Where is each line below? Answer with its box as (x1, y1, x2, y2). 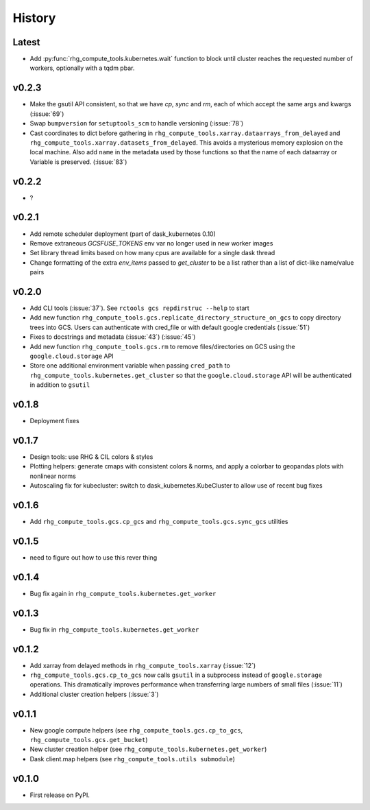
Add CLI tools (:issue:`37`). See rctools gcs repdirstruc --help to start (29, 304, 249, 312)
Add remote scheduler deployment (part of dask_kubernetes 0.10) (29, 230, 216, 238)
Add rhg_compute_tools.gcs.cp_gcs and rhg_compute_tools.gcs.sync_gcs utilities (29, 518, 288, 525)
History (12, 10, 56, 25)
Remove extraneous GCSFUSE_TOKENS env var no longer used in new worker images (29, 239, 273, 247)
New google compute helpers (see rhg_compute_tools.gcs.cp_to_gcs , (29, 726, 243, 734)
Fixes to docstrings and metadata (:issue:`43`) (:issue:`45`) (29, 333, 196, 341)
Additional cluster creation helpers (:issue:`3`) (29, 690, 159, 698)
